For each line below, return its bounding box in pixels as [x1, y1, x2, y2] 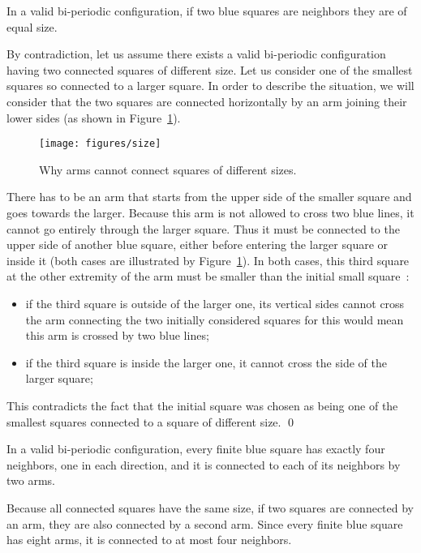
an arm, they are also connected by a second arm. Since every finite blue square [6, 515, 403, 532]
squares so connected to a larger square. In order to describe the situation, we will [6, 77, 415, 94]
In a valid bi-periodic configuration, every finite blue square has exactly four [6, 440, 385, 457]
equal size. [6, 18, 58, 35]
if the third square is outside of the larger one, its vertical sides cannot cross [25, 294, 405, 311]
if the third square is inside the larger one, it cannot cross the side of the [25, 354, 387, 371]
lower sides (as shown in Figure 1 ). [6, 109, 181, 126]
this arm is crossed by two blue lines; [25, 327, 209, 344]
